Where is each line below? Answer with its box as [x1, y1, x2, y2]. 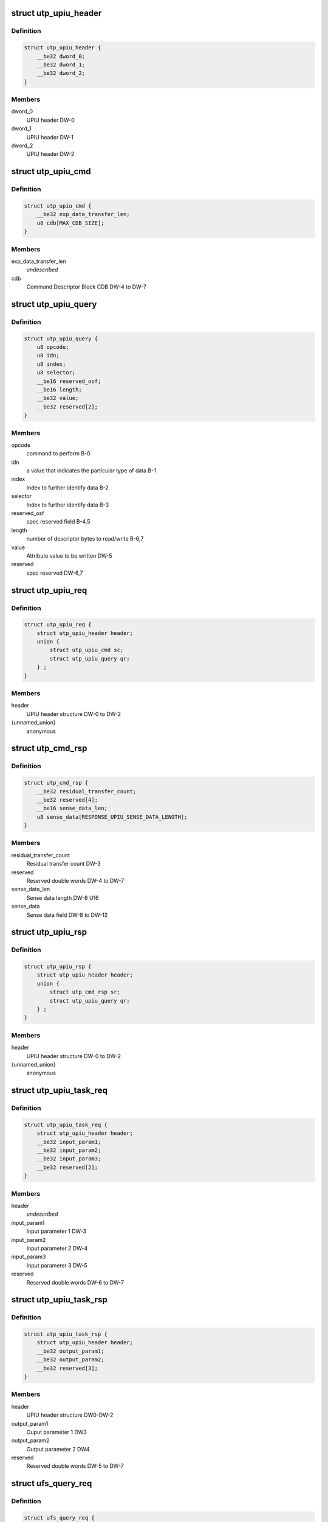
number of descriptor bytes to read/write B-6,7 [26, 535, 144, 542]
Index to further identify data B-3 [26, 501, 109, 508]
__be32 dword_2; [36, 70, 85, 77]
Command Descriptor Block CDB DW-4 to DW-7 [26, 283, 147, 290]
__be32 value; [36, 395, 79, 402]
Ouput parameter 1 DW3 [26, 1428, 87, 1436]
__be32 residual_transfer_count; [36, 788, 137, 794]
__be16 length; [36, 386, 82, 393]
